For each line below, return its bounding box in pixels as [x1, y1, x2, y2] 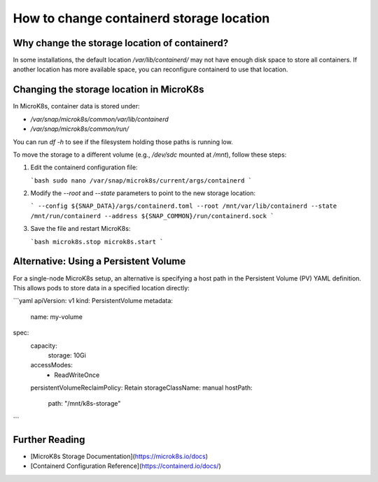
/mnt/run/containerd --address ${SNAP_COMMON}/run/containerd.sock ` [30, 212, 274, 220]
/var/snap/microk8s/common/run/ [30, 125, 129, 133]
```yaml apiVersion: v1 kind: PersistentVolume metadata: [13, 297, 173, 305]
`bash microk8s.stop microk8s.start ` [30, 238, 164, 246]
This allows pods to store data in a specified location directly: [13, 283, 190, 292]
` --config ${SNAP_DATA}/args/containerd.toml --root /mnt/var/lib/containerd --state [30, 202, 337, 210]
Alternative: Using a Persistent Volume [13, 255, 186, 267]
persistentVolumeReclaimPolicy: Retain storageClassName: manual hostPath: [30, 383, 253, 392]
